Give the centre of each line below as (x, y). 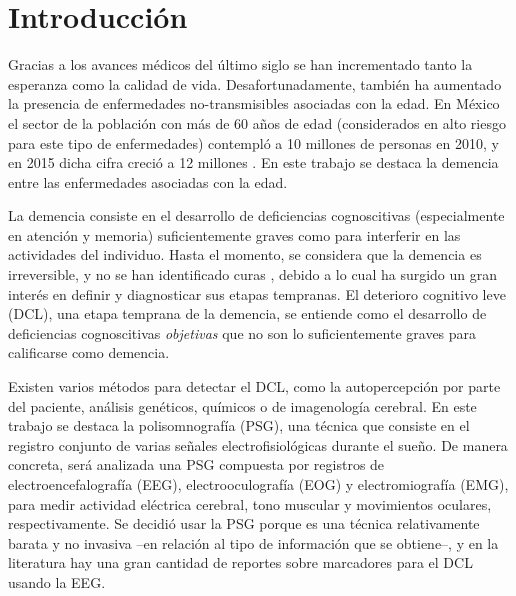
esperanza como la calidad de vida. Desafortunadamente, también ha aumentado (255, 83)
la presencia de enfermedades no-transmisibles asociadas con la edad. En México (254, 103)
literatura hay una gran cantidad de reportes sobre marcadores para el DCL (240, 562)
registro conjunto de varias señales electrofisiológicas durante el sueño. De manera (258, 444)
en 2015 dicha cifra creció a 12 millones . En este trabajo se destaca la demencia (253, 162)
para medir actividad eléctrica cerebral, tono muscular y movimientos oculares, (250, 503)
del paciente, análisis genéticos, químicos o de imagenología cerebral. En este (242, 405)
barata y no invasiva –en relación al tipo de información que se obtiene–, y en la (253, 542)
